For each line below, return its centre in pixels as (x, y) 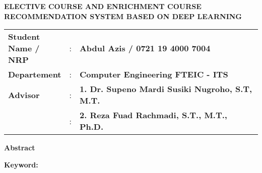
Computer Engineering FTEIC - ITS (154, 74)
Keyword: (21, 164)
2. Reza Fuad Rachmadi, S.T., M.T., (153, 115)
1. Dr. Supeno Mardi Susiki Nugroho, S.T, (166, 89)
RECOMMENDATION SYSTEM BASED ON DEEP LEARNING (123, 16)
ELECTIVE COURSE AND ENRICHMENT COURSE (103, 6)
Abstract (20, 148)
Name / (24, 48)
